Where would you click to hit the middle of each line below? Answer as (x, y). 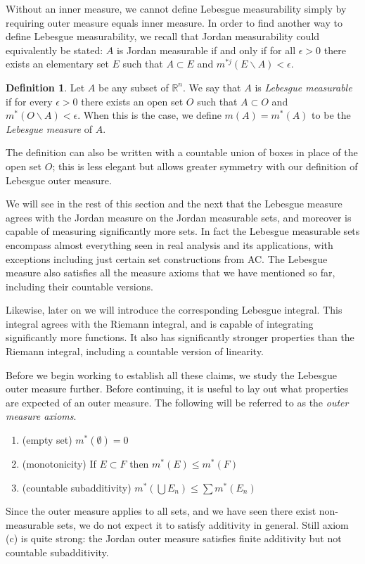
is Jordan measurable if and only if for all (206, 50)
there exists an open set (132, 101)
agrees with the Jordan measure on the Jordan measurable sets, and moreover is (179, 217)
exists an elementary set (57, 64)
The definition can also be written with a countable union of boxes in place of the (182, 152)
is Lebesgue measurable (303, 87)
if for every (29, 101)
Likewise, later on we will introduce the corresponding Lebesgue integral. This (174, 310)
